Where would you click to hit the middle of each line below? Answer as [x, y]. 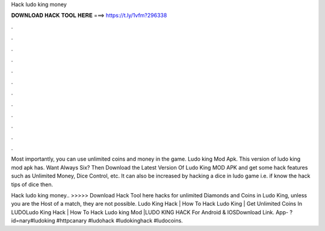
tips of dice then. [32, 184]
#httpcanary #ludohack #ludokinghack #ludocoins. [119, 221]
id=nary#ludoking [33, 221]
